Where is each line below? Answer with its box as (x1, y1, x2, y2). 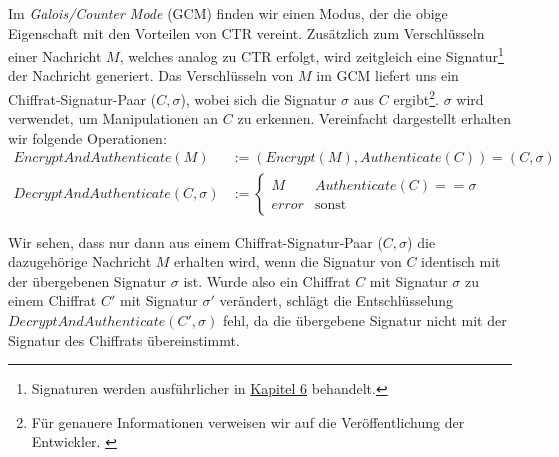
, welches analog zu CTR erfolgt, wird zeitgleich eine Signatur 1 (119, 43, 504, 66)
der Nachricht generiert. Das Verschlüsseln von (8, 65, 294, 86)
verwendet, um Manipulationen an (8, 108, 219, 129)
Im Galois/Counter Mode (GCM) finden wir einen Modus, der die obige (8, 3, 448, 23)
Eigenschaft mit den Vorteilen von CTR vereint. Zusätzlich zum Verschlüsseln (8, 22, 485, 43)
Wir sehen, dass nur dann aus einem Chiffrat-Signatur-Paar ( (8, 231, 383, 252)
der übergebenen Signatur (8, 270, 167, 291)
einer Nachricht (8, 45, 102, 66)
